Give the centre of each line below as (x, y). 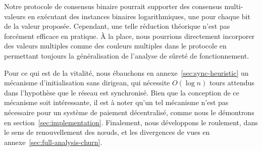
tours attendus (232, 83)
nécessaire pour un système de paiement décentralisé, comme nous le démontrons (129, 112)
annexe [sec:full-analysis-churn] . (53, 142)
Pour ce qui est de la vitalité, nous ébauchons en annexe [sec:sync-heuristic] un (126, 72)
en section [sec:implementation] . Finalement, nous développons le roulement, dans (131, 122)
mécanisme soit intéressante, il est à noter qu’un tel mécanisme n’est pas (116, 102)
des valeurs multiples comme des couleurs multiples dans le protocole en (115, 46)
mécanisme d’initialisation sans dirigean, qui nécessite (87, 83)
